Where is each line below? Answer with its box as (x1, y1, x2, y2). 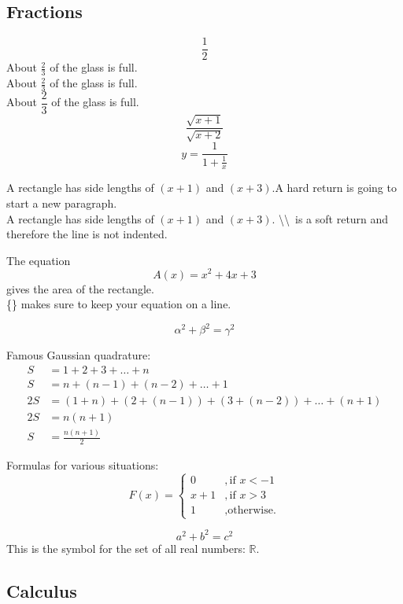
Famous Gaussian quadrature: (6, 347, 151, 363)
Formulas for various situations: (6, 457, 159, 473)
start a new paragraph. (6, 195, 117, 212)
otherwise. (227, 505, 276, 517)
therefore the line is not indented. (6, 226, 168, 242)
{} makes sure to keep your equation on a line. (6, 296, 231, 312)
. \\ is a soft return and (272, 210, 389, 226)
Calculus (6, 578, 77, 602)
